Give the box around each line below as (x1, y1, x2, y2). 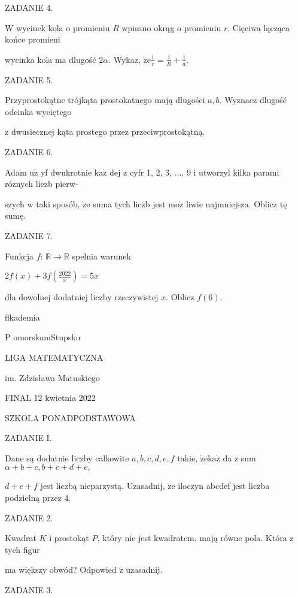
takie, (177, 451, 198, 464)
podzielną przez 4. (5, 491, 71, 504)
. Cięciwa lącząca (227, 21, 290, 34)
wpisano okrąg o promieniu (121, 21, 221, 34)
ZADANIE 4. (5, 1, 53, 13)
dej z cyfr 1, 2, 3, (110, 165, 172, 178)
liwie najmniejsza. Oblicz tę (186, 197, 287, 210)
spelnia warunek (72, 249, 131, 262)
